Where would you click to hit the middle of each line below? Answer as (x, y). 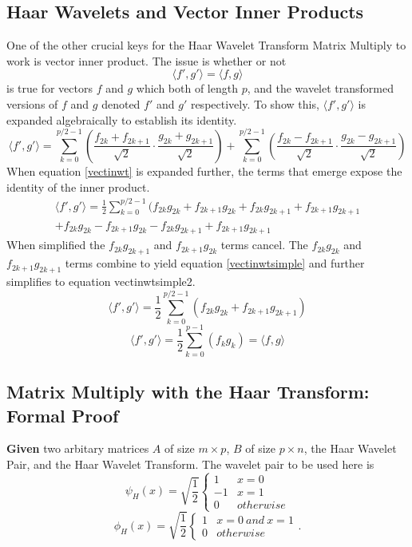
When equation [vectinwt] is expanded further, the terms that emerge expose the (204, 170)
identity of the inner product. (78, 186)
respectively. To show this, (255, 103)
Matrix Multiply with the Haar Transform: (188, 392)
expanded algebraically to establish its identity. (122, 119)
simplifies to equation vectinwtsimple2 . (101, 281)
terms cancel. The (264, 245)
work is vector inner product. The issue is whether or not (147, 60)
